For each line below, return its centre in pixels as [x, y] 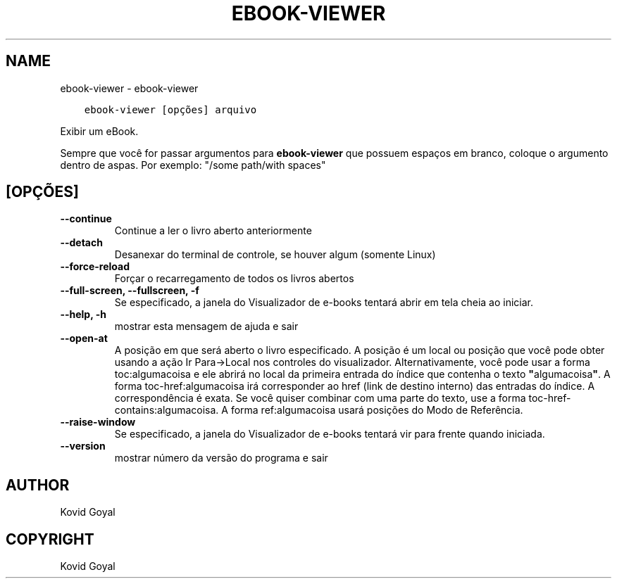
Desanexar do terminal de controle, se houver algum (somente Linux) [275, 255]
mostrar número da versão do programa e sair [221, 458]
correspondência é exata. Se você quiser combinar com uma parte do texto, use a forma [320, 398]
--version [83, 446]
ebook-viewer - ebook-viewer [129, 88]
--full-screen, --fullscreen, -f [130, 291]
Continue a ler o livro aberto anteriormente [213, 231]
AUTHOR [38, 485]
